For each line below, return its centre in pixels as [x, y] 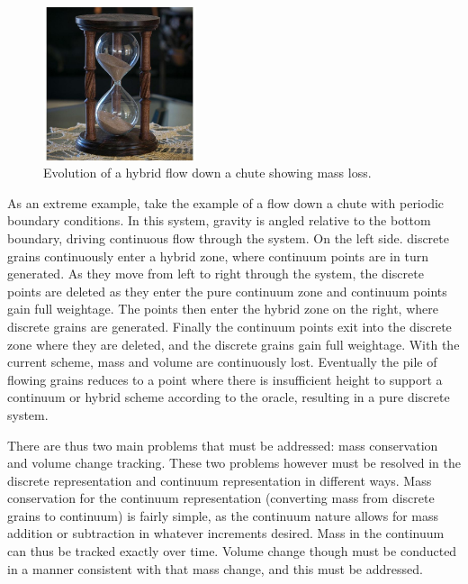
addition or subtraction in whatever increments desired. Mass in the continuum [226, 533]
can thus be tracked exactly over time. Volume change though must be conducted [232, 551]
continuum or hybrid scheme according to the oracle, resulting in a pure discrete [229, 397]
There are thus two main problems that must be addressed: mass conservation [223, 445]
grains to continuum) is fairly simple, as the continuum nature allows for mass [223, 515]
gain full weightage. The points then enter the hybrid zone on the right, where [223, 309]
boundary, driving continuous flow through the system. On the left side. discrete [228, 237]
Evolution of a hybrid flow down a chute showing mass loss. [207, 173]
